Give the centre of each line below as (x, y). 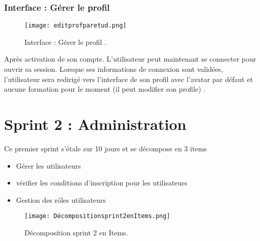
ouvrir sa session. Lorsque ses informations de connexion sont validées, (114, 69)
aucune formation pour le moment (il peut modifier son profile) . (105, 89)
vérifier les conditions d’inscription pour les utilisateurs (102, 183)
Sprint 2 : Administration (95, 124)
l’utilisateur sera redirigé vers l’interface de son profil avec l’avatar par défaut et (129, 79)
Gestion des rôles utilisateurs (61, 199)
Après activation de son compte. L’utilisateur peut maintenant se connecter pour (130, 59)
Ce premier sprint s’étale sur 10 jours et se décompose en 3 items (106, 148)
